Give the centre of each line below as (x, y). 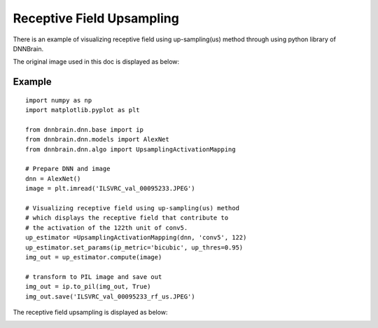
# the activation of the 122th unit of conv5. (107, 227)
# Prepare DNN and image (68, 169)
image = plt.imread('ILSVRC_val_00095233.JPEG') (110, 189)
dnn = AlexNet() (53, 178)
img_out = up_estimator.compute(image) (94, 257)
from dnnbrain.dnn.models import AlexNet (97, 139)
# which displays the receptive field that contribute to (127, 218)
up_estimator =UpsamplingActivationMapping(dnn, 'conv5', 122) (136, 238)
